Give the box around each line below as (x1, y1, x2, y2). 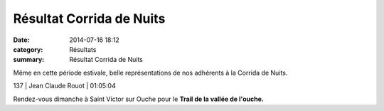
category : (13, 45, 43, 53)
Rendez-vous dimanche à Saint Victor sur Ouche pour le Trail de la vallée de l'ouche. (13, 95, 265, 103)
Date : (13, 36, 30, 44)
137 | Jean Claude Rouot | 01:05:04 (13, 82, 117, 90)
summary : (13, 55, 45, 64)
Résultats (69, 45, 97, 53)
